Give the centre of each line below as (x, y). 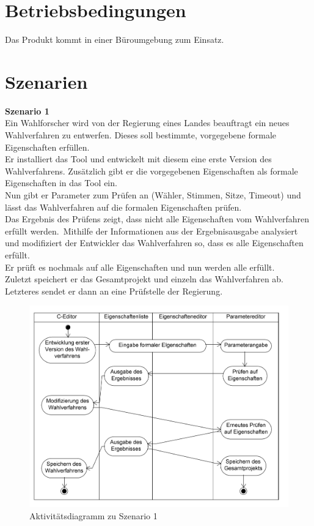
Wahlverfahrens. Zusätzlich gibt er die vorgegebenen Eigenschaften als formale (152, 171)
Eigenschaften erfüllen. (47, 147)
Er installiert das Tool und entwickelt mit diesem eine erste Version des (138, 159)
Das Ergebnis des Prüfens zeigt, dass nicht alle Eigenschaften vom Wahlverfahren (157, 219)
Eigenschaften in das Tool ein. (61, 183)
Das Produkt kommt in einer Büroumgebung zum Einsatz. (115, 39)
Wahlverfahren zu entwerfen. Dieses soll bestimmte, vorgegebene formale (141, 135)
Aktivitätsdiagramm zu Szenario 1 (93, 516)
